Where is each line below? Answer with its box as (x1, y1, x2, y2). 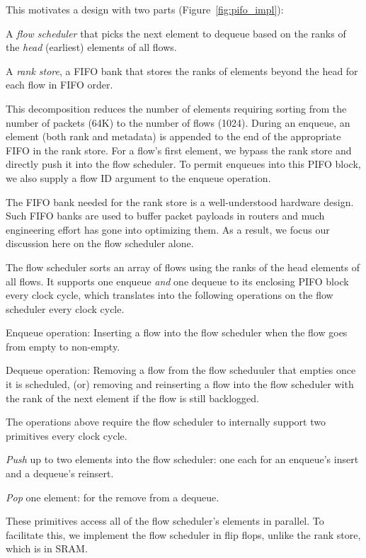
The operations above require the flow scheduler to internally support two (6, 414, 326, 429)
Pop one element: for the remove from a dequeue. (6, 489, 219, 504)
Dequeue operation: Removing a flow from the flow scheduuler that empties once (6, 363, 356, 377)
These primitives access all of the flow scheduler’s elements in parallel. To (6, 513, 324, 528)
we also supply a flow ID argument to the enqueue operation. (6, 170, 271, 185)
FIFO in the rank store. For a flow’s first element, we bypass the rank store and (6, 142, 352, 157)
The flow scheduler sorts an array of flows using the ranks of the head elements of (6, 259, 360, 274)
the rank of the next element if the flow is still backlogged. (6, 390, 259, 405)
